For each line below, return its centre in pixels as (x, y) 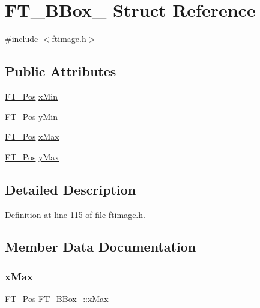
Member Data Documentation (101, 246)
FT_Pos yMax (32, 156)
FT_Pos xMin (31, 96)
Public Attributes (61, 71)
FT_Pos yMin (31, 116)
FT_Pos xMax (32, 137)
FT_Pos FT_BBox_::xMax (57, 299)
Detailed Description (71, 189)
